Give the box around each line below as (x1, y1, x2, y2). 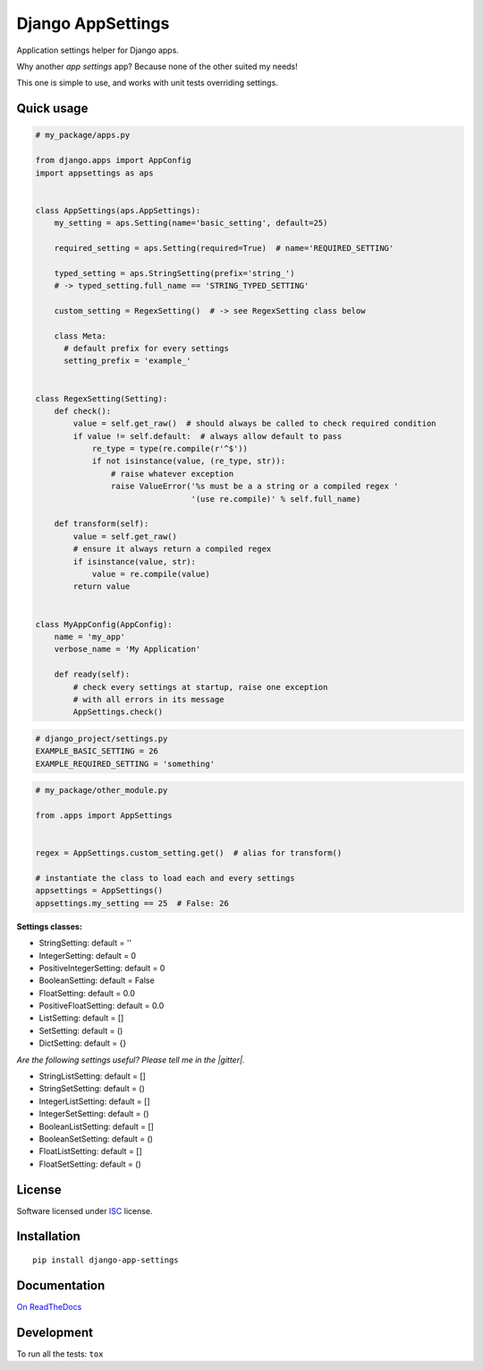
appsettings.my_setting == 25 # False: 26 (35, 898, 230, 909)
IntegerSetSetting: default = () (38, 1108, 149, 1119)
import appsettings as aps (35, 168, 154, 178)
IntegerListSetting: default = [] (38, 1096, 151, 1107)
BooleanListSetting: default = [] (38, 1121, 154, 1132)
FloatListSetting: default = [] (38, 1146, 142, 1157)
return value (72, 582, 131, 591)
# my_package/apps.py (35, 130, 131, 141)
